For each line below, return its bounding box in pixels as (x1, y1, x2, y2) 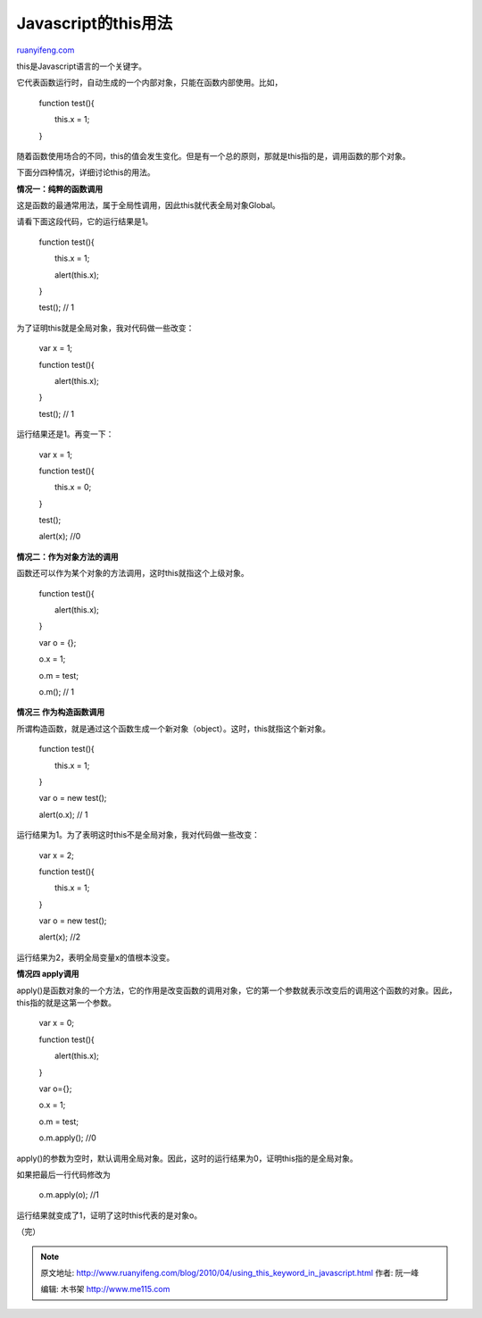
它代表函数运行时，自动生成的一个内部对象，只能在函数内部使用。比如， (16, 77, 283, 88)
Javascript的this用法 (16, 13, 173, 33)
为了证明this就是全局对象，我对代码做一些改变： (16, 322, 195, 333)
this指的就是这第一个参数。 (16, 997, 116, 1008)
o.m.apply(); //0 (38, 1132, 97, 1143)
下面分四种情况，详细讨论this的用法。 (16, 167, 155, 178)
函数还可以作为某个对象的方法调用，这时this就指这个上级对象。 (16, 568, 249, 579)
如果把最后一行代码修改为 (16, 1169, 111, 1180)
